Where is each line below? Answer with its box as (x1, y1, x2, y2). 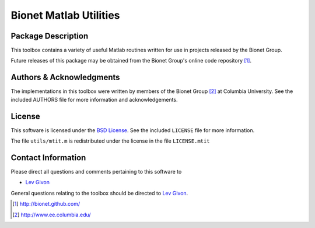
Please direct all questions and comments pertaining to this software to (10, 168, 182, 175)
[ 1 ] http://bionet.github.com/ (12, 201, 80, 208)
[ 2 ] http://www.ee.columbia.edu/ (12, 211, 91, 218)
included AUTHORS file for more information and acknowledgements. (10, 96, 178, 103)
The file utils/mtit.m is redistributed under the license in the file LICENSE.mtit (10, 137, 210, 144)
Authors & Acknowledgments (10, 72, 120, 82)
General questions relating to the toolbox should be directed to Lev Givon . (10, 189, 188, 196)
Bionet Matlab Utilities (10, 9, 120, 22)
